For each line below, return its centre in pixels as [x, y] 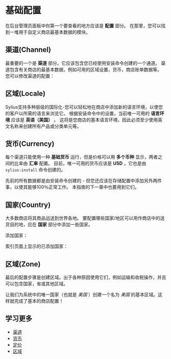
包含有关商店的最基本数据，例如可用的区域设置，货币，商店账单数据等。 [86, 69]
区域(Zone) [23, 264]
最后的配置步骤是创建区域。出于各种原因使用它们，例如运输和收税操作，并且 [86, 277]
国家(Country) [28, 205]
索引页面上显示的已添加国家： [36, 246]
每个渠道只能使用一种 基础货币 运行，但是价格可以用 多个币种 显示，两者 [82, 157]
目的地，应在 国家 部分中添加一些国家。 [51, 225]
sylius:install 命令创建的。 [35, 170]
